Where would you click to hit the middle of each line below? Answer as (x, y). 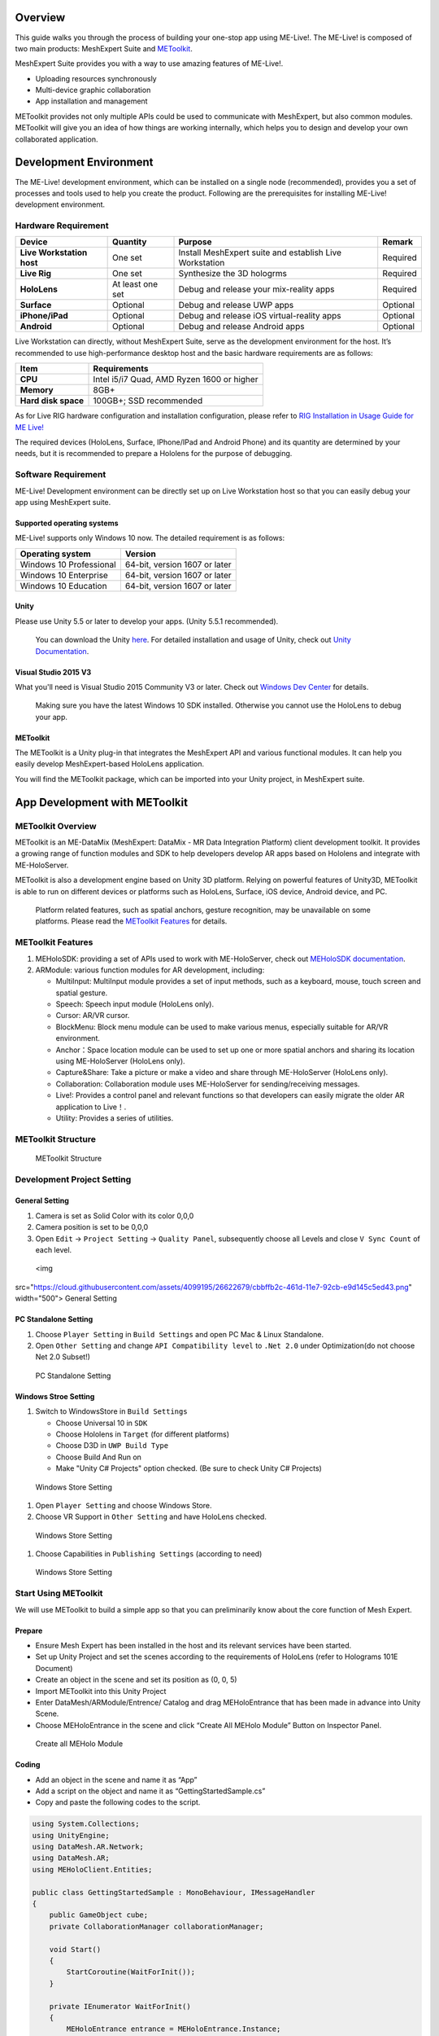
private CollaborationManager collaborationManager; (156, 1926)
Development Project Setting (73, 1179)
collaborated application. (57, 139)
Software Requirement (61, 475)
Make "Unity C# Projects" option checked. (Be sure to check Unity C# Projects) (189, 1468)
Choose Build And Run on (99, 1457)
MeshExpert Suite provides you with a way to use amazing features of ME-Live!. (149, 64)
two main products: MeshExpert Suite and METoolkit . (104, 48)
